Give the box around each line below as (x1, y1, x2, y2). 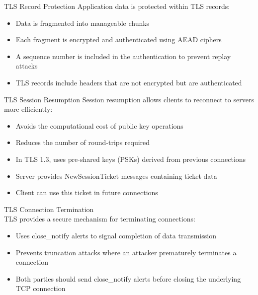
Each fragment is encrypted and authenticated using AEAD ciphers (15, 34, 222, 45)
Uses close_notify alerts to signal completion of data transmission (15, 230, 216, 240)
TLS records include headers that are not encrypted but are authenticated (15, 77, 242, 87)
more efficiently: (4, 104, 53, 114)
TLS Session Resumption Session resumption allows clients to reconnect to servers (4, 94, 254, 104)
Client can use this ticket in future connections (15, 187, 158, 198)
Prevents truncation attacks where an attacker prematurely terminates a (15, 247, 237, 257)
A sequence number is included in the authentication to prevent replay (15, 51, 231, 61)
